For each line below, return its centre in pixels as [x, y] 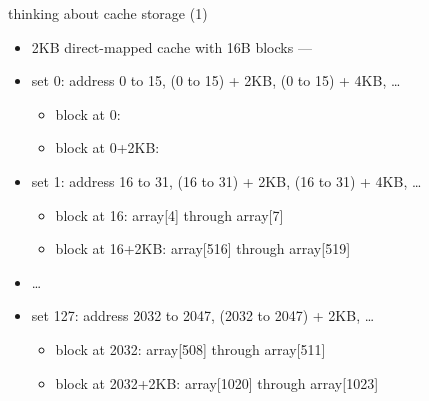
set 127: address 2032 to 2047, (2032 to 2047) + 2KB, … [203, 315]
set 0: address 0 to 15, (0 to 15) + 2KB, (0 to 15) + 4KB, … [216, 80]
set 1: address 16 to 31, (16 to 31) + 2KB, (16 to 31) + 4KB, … [226, 180]
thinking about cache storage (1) [108, 13]
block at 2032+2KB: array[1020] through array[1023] [217, 382]
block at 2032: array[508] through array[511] [190, 348]
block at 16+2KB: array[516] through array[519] [203, 248]
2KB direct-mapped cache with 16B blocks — [171, 46]
